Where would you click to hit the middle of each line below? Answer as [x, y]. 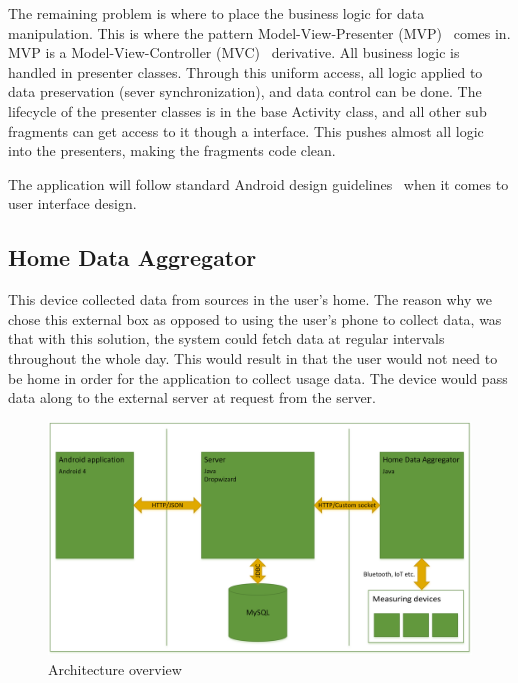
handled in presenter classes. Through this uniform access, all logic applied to [245, 71]
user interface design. [72, 203]
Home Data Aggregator [132, 257]
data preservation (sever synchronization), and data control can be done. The [245, 91]
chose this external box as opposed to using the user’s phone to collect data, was [255, 318]
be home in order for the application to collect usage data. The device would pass [258, 377]
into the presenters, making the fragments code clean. [172, 150]
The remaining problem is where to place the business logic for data [216, 13]
